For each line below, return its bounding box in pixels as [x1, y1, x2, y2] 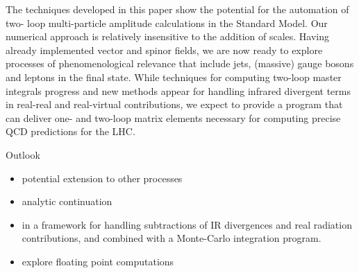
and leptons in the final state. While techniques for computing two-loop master [6, 69, 342, 84]
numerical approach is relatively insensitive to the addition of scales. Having [6, 29, 330, 44]
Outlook [6, 147, 40, 161]
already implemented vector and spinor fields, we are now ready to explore [6, 42, 323, 57]
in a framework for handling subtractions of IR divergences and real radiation [22, 217, 352, 231]
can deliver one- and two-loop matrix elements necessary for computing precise [6, 110, 341, 125]
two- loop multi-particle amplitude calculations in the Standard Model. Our [6, 15, 328, 30]
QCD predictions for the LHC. [6, 124, 135, 139]
